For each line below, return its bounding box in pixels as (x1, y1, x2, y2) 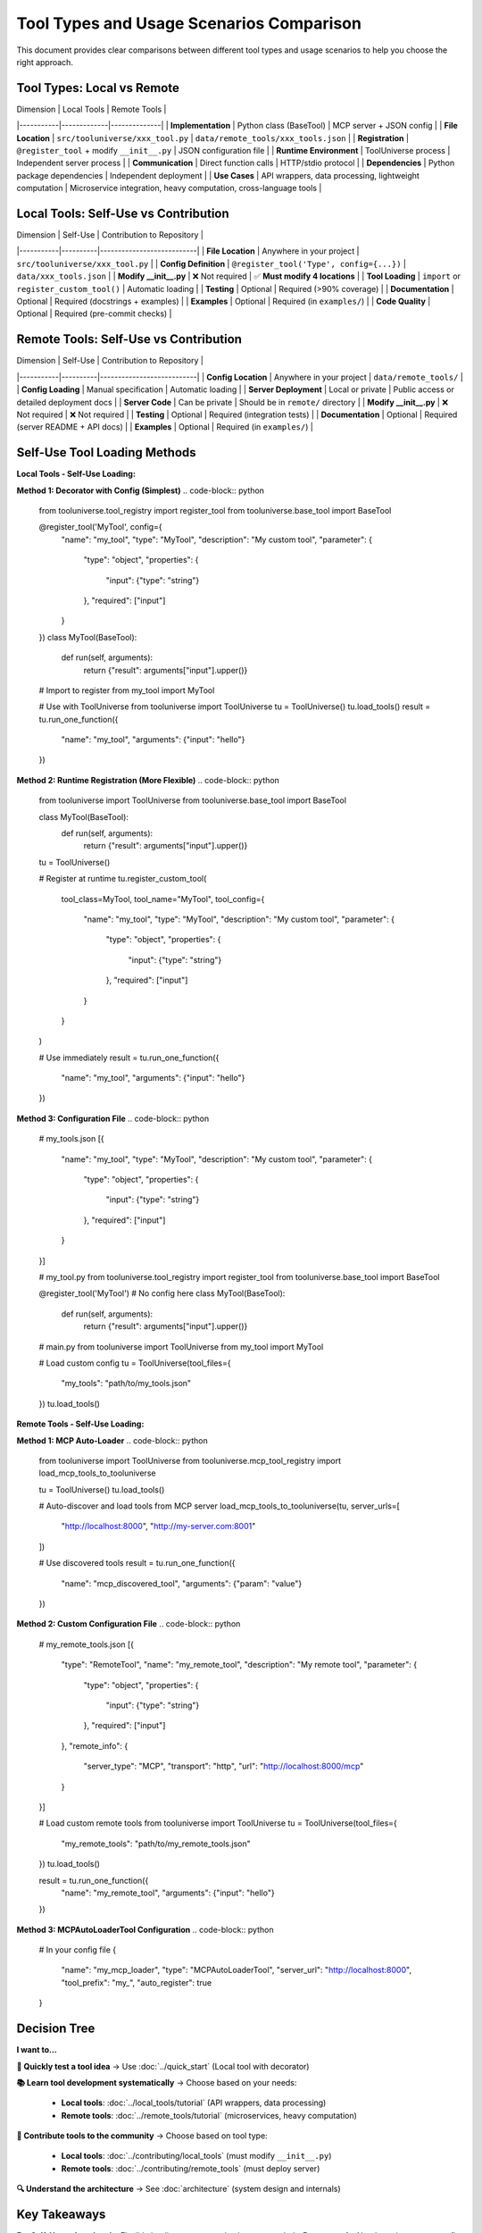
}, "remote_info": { (61, 1740, 129, 1751)
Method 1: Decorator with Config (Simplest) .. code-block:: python (16, 485, 265, 496)
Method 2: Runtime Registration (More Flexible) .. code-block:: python (16, 774, 280, 785)
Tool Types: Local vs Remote (16, 80, 180, 96)
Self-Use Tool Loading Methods (16, 445, 196, 460)
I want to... (16, 2045, 58, 2055)
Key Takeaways (16, 2207, 106, 2222)
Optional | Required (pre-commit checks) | (16, 308, 172, 319)
